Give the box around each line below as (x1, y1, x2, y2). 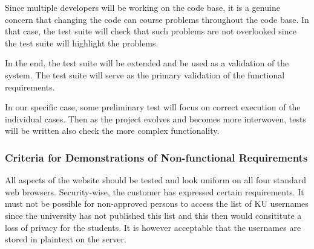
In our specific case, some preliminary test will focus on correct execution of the (5, 101, 301, 113)
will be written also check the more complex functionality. (5, 124, 220, 137)
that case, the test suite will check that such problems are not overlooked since (5, 25, 296, 37)
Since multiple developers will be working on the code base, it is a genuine (5, 1, 280, 13)
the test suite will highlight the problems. (5, 36, 159, 49)
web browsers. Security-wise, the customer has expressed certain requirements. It (5, 185, 304, 198)
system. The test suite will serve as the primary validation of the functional (5, 68, 285, 81)
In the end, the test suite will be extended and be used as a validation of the (5, 57, 289, 69)
